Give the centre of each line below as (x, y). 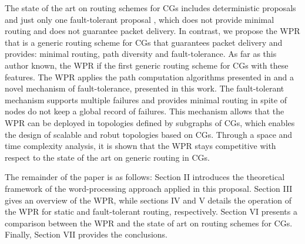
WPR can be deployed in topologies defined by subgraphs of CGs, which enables (150, 122)
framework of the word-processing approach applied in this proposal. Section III (149, 188)
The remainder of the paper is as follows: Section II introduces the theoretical (145, 177)
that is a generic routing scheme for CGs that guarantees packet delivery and (144, 42)
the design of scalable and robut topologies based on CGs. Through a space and (149, 134)
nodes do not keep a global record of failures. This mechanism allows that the (145, 111)
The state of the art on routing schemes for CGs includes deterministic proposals (150, 8)
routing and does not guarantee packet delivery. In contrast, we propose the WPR (152, 31)
